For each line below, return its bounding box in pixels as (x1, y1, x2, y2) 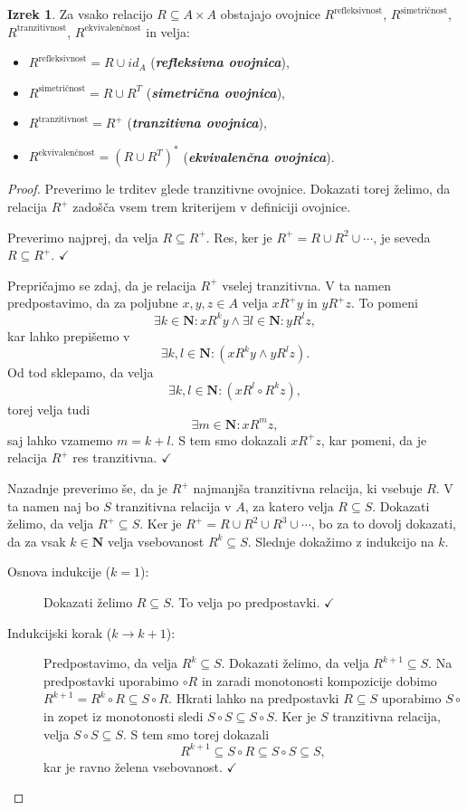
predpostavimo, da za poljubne (7, 293, 178, 312)
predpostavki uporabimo (43, 671, 179, 690)
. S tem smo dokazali (170, 430, 287, 449)
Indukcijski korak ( (7, 623, 112, 642)
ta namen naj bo (7, 496, 100, 515)
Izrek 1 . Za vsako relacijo (7, 5, 153, 23)
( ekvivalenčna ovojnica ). (183, 147, 335, 166)
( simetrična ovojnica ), (146, 82, 285, 101)
